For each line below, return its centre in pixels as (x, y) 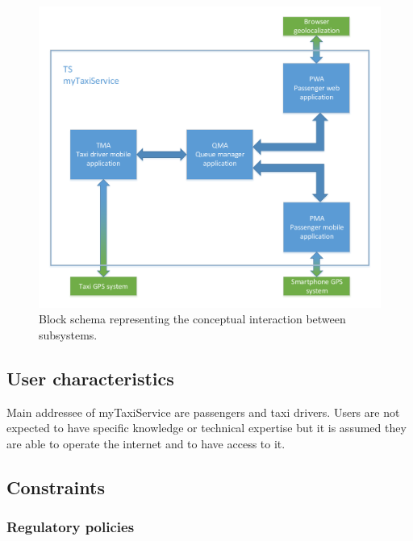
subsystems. (68, 335)
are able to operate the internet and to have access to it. (146, 444)
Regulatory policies (71, 527)
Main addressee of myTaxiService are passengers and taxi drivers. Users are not (203, 412)
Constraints (56, 487)
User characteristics (90, 379)
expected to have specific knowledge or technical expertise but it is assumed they (206, 428)
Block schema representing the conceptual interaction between (192, 319)
